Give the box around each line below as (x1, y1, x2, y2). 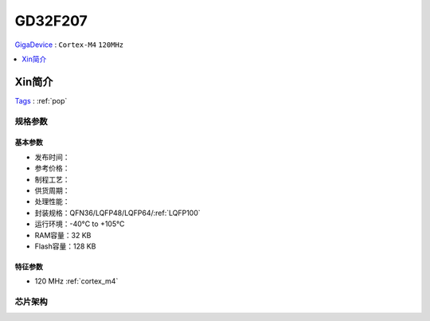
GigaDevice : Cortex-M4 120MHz (14, 40, 123, 49)
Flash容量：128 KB (34, 241, 96, 251)
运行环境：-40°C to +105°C (34, 219, 125, 229)
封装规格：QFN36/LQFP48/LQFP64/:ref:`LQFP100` (34, 208, 201, 217)
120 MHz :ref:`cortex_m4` (34, 276, 119, 286)
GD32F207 (14, 12, 88, 29)
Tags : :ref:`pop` (14, 96, 68, 105)
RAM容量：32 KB (34, 230, 92, 240)
